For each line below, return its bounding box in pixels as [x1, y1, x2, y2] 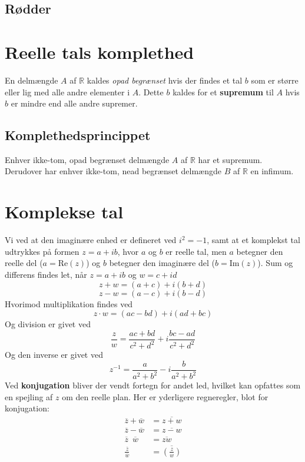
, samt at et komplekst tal [207, 234, 300, 246]
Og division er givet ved [5, 318, 91, 330]
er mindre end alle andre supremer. [11, 97, 138, 109]
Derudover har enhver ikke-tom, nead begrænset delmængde [5, 165, 221, 177]
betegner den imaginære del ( [109, 257, 215, 269]
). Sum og [257, 257, 293, 269]
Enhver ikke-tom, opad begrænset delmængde [5, 153, 170, 165]
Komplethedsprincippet [5, 126, 151, 144]
